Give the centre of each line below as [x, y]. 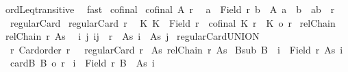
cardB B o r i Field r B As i [82, 63]
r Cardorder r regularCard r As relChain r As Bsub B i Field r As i [176, 49]
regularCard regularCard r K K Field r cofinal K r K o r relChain [173, 22]
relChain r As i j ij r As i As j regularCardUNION [133, 36]
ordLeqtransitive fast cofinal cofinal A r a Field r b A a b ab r [170, 9]
